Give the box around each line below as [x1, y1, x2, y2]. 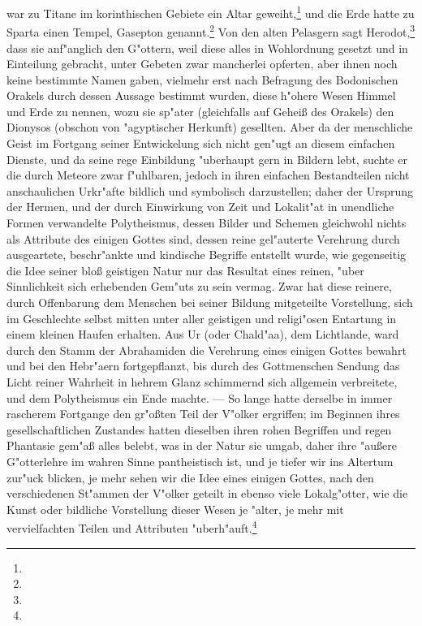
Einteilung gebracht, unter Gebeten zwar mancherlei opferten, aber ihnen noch [6, 55, 398, 72]
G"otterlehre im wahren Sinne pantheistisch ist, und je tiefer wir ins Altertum [6, 452, 394, 469]
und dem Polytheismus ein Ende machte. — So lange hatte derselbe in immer [6, 389, 393, 406]
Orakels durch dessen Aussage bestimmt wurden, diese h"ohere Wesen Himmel [6, 87, 396, 104]
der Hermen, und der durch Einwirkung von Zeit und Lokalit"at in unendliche [6, 198, 394, 215]
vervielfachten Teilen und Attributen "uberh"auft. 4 [6, 517, 257, 536]
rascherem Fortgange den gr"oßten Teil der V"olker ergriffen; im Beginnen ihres [6, 405, 400, 422]
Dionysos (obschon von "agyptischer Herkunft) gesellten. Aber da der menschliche [6, 119, 413, 136]
